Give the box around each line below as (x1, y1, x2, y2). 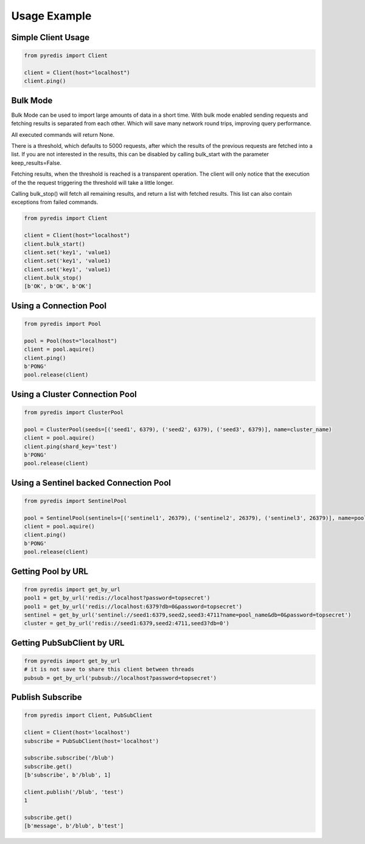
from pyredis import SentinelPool (24, 497, 127, 504)
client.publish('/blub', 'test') (24, 788, 124, 795)
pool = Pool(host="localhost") (24, 337, 118, 344)
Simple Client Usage (11, 32, 90, 43)
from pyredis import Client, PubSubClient (24, 712, 153, 719)
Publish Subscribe (11, 692, 82, 702)
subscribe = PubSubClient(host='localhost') (24, 738, 159, 744)
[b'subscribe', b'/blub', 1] (24, 772, 111, 778)
